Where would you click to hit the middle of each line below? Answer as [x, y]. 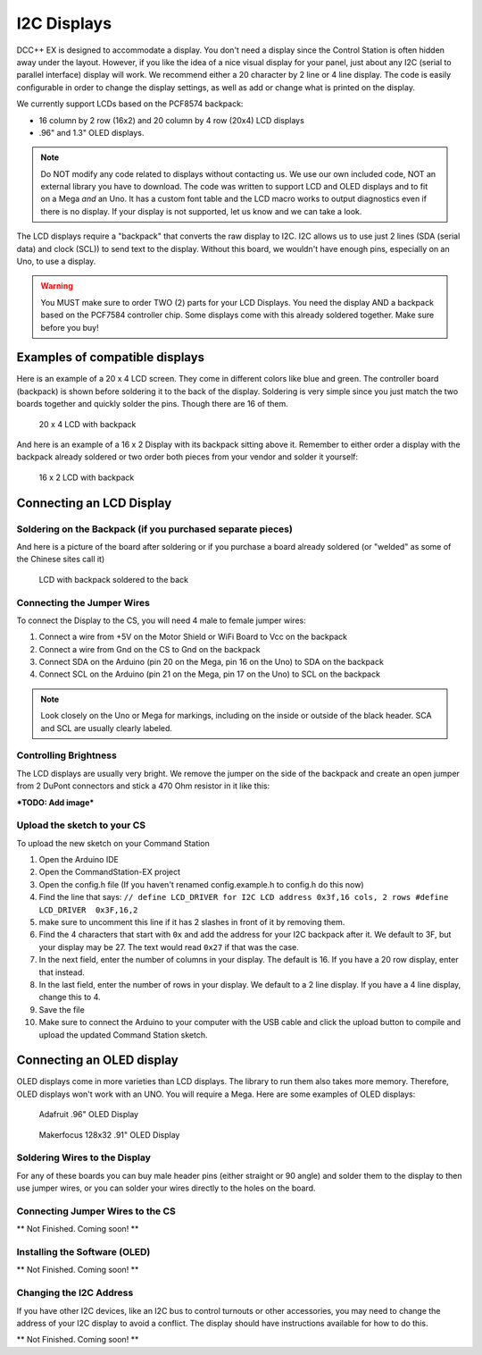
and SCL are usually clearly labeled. [107, 728]
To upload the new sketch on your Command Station [113, 843]
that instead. [62, 972]
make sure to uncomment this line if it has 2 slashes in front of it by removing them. [192, 922]
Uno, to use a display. [56, 261]
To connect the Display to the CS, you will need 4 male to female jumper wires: [162, 620]
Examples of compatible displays [111, 358]
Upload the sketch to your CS [81, 825]
